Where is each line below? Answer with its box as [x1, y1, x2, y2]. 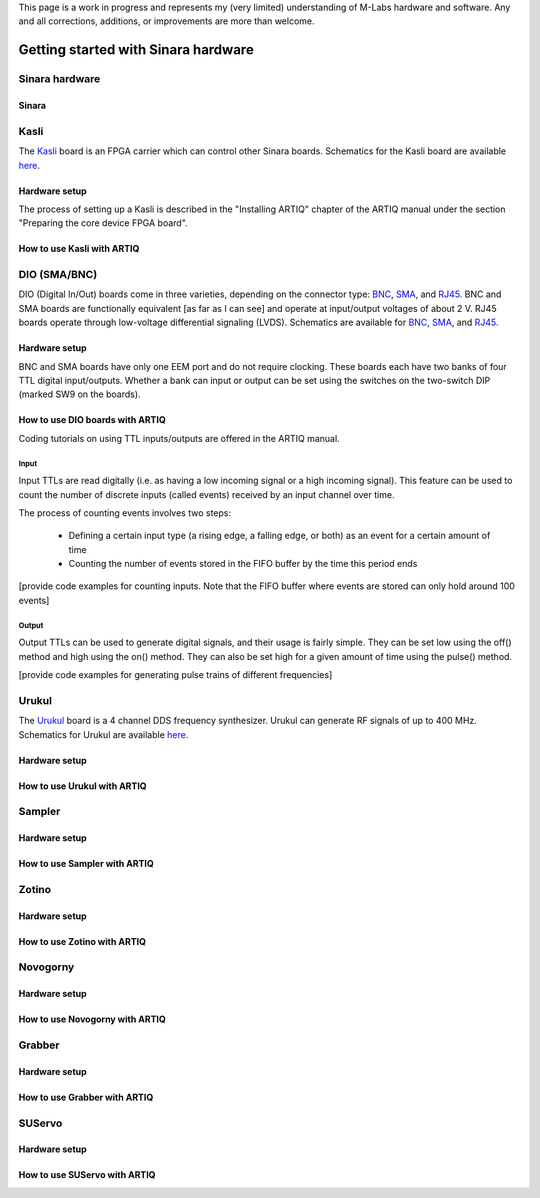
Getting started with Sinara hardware [18, 41, 254, 59]
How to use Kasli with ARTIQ [18, 243, 140, 255]
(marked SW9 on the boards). [18, 388, 141, 400]
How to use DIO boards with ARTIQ [18, 414, 167, 426]
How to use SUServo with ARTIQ [18, 1169, 156, 1181]
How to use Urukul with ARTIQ [18, 780, 147, 792]
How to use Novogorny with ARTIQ [18, 1013, 167, 1025]
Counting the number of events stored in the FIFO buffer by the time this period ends [68, 558, 418, 570]
